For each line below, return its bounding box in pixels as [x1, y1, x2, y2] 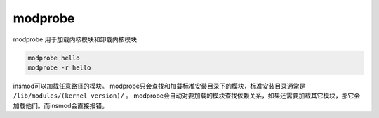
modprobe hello [27, 53, 80, 62]
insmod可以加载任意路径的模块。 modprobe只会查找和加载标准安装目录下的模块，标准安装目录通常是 [13, 81, 306, 90]
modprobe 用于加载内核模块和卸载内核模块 [13, 35, 137, 44]
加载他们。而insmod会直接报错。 [13, 101, 109, 110]
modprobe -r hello [27, 63, 91, 72]
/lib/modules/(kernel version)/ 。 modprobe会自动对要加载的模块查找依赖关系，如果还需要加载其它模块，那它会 [13, 91, 361, 100]
